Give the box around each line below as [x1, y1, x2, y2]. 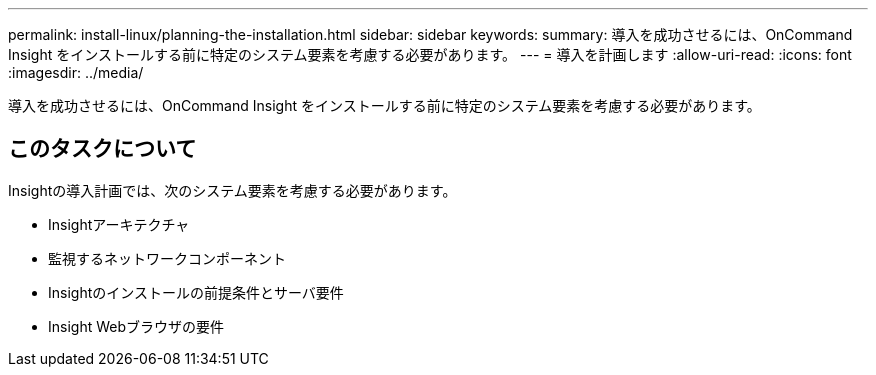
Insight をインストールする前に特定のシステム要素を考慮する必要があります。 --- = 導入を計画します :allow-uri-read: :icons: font [8, 46, 852, 63]
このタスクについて [8, 136, 197, 162]
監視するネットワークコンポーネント [48, 249, 286, 267]
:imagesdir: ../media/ [8, 64, 144, 81]
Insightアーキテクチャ [48, 215, 190, 233]
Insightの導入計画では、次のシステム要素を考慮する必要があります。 [8, 181, 457, 199]
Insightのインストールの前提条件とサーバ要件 [48, 283, 344, 301]
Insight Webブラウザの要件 [48, 317, 225, 335]
